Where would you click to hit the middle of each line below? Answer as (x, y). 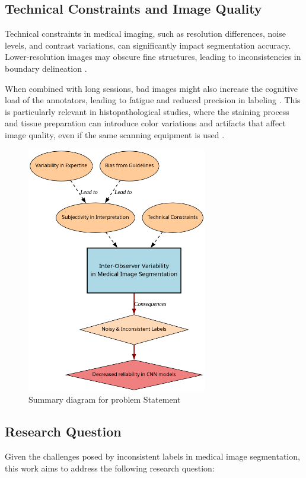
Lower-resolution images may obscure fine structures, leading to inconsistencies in (153, 57)
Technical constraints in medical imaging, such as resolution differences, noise (145, 34)
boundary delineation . (46, 68)
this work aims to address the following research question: (110, 468)
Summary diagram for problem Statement (105, 399)
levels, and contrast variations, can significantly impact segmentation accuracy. (148, 45)
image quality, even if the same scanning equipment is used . (115, 134)
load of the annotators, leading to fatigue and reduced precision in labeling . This (153, 100)
